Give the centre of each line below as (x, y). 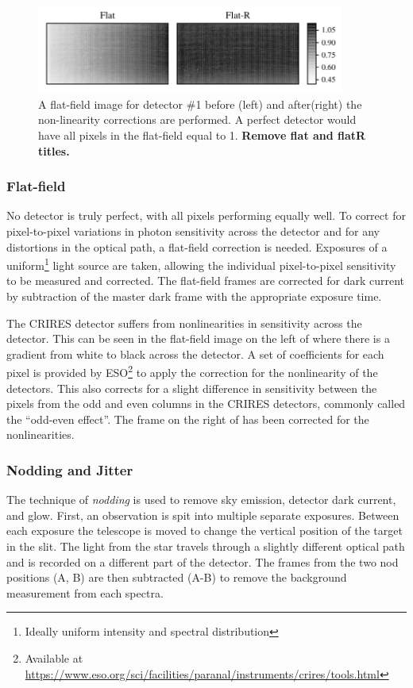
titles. (54, 150)
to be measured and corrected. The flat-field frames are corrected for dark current (206, 281)
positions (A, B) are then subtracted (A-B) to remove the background (177, 577)
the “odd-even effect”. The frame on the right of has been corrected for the (188, 419)
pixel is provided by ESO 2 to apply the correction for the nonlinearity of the (192, 371)
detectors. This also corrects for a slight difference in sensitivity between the (192, 388)
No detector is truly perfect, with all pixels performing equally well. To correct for (206, 215)
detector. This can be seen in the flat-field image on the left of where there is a (198, 338)
